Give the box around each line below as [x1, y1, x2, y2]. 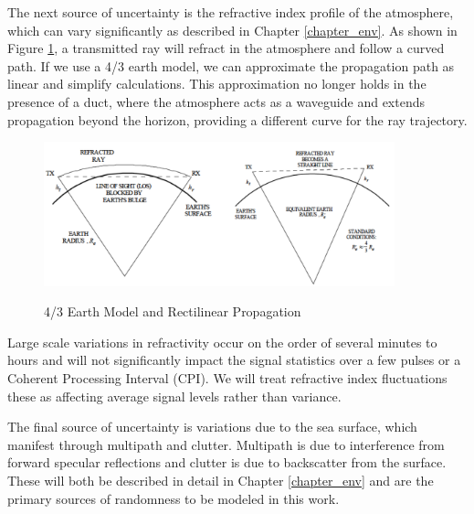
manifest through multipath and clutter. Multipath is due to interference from [7, 434, 445, 454]
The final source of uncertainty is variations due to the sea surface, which [7, 417, 417, 436]
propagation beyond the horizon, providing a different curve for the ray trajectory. [7, 110, 468, 129]
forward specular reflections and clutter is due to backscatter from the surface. [7, 453, 447, 472]
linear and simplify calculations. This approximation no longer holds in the [7, 74, 427, 93]
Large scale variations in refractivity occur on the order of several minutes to [7, 332, 437, 351]
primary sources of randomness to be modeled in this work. [7, 488, 340, 508]
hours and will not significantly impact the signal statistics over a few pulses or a [7, 350, 461, 369]
